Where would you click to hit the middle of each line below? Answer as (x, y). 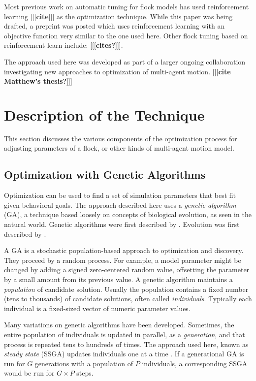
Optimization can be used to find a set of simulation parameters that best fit (120, 195)
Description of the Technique (104, 114)
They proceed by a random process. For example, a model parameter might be (123, 260)
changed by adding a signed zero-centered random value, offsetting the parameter (127, 270)
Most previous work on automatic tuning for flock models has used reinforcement (127, 6)
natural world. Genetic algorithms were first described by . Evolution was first (122, 224)
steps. (85, 373)
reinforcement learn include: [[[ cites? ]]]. (64, 45)
